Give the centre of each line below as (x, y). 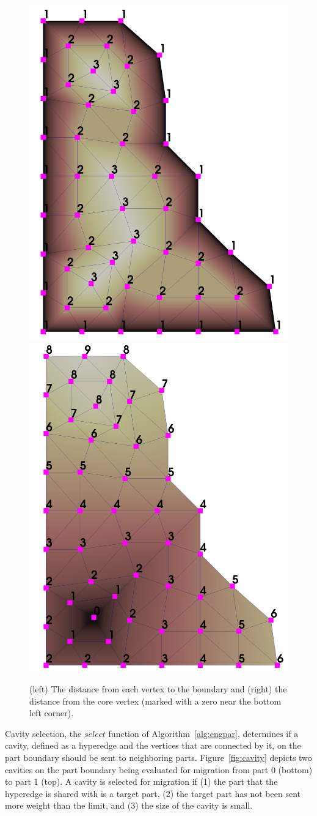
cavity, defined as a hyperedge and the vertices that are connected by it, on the (153, 745)
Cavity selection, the (43, 733)
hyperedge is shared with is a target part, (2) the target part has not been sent (153, 793)
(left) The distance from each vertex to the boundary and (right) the (158, 689)
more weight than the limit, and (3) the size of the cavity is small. (129, 805)
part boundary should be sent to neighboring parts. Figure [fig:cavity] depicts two (158, 758)
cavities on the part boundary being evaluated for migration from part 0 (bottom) (159, 769)
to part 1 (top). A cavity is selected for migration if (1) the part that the (141, 781)
